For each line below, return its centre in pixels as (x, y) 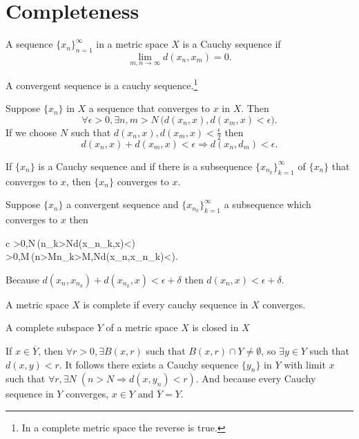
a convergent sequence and (123, 204)
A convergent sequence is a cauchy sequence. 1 (102, 84)
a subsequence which (268, 204)
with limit (305, 364)
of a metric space (142, 327)
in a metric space (132, 44)
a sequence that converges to (149, 108)
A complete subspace (50, 327)
